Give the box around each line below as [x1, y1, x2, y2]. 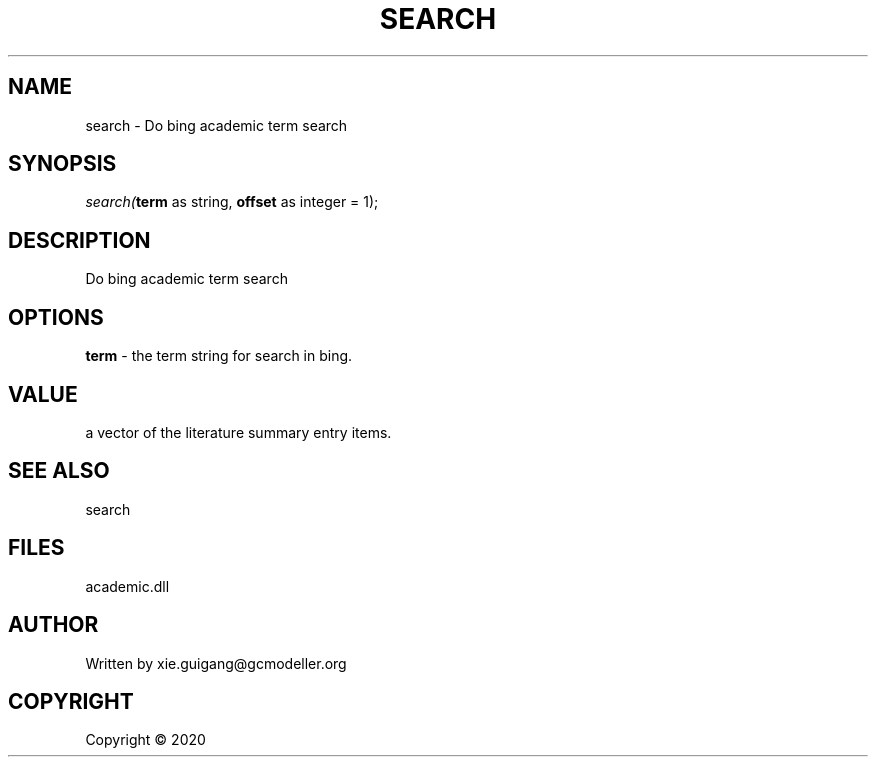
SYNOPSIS [8, 151, 117, 177]
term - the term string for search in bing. [85, 347, 353, 365]
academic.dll [85, 577, 170, 595]
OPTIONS [8, 304, 104, 330]
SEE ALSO [8, 458, 110, 484]
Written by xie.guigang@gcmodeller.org [85, 654, 347, 672]
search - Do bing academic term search [85, 116, 348, 134]
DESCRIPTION [8, 227, 151, 253]
